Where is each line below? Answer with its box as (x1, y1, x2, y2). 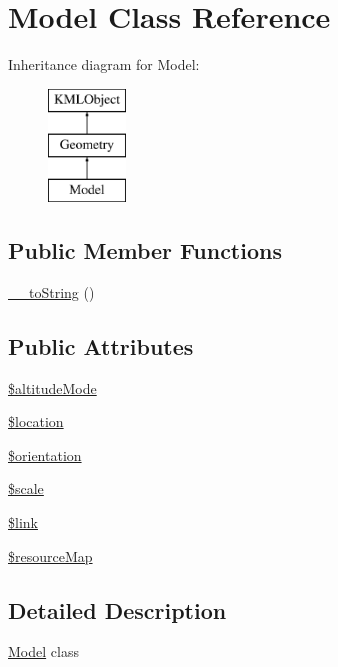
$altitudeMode (8, 377, 97, 398)
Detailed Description (8, 594, 227, 625)
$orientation (8, 444, 82, 465)
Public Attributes (8, 330, 194, 361)
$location (8, 411, 64, 432)
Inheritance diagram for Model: (8, 54, 200, 75)
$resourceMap (8, 545, 93, 566)
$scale (8, 478, 44, 499)
